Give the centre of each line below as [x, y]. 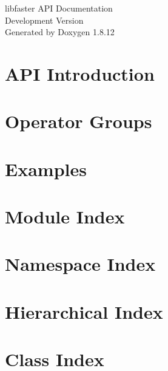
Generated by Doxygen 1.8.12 [60, 32]
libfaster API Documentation [59, 8]
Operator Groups [79, 121]
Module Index [65, 216]
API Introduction [80, 73]
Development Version [44, 20]
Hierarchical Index [84, 311]
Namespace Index [80, 264]
